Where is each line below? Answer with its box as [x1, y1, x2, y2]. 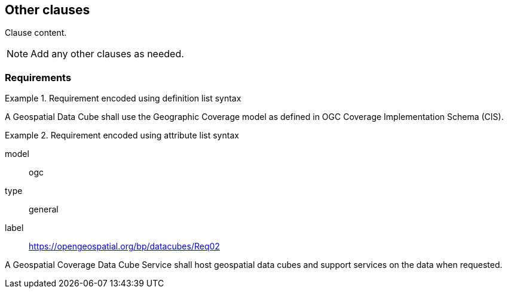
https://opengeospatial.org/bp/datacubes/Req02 [29, 241, 220, 252]
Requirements [5, 71, 72, 84]
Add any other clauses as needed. [30, 48, 184, 60]
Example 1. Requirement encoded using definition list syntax [5, 93, 241, 104]
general [29, 204, 59, 215]
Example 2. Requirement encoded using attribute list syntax [5, 130, 239, 141]
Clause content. [5, 27, 67, 38]
